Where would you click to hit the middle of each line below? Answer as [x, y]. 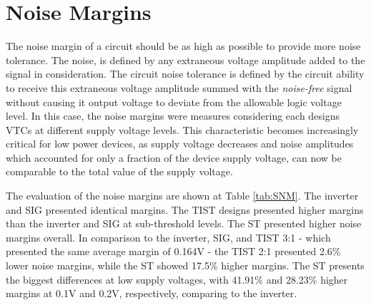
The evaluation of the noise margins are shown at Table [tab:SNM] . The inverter [182, 196]
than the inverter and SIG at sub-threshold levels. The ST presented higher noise [184, 223]
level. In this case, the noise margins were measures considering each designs [173, 116]
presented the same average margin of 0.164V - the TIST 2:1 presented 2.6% [173, 251]
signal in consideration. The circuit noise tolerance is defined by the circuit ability [185, 74]
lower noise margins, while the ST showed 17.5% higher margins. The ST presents [185, 265]
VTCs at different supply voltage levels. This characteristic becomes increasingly [182, 129]
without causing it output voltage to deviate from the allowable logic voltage [174, 102]
